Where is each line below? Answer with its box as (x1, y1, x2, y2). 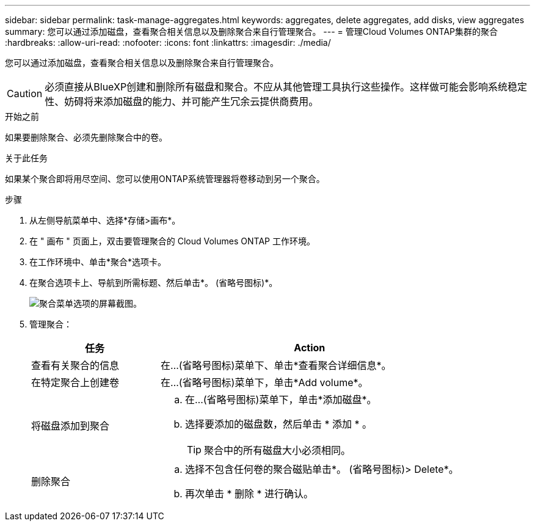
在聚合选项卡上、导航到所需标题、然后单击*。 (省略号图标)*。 (29, 277, 278, 288)
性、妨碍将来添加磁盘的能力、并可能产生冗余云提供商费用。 (45, 95, 319, 108)
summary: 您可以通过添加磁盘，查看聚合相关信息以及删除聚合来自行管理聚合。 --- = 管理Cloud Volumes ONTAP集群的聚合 (5, 26, 498, 37)
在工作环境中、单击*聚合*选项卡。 (29, 257, 167, 267)
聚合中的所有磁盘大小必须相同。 (203, 444, 351, 456)
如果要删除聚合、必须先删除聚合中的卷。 (5, 132, 167, 142)
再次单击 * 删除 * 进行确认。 (184, 488, 313, 500)
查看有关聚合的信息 (31, 359, 120, 371)
